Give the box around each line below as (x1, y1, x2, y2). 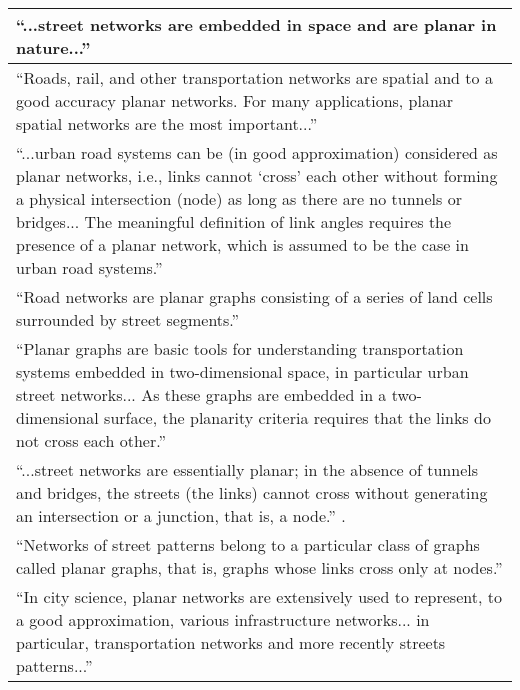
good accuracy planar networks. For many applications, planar (16, 89, 454, 112)
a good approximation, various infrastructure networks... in (16, 608, 430, 631)
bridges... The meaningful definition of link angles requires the (16, 210, 452, 233)
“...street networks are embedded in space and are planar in (16, 13, 497, 36)
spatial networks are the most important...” (16, 112, 318, 135)
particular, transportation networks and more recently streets (16, 631, 446, 654)
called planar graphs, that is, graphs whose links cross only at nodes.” (16, 556, 503, 579)
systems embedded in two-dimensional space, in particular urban (16, 360, 469, 383)
